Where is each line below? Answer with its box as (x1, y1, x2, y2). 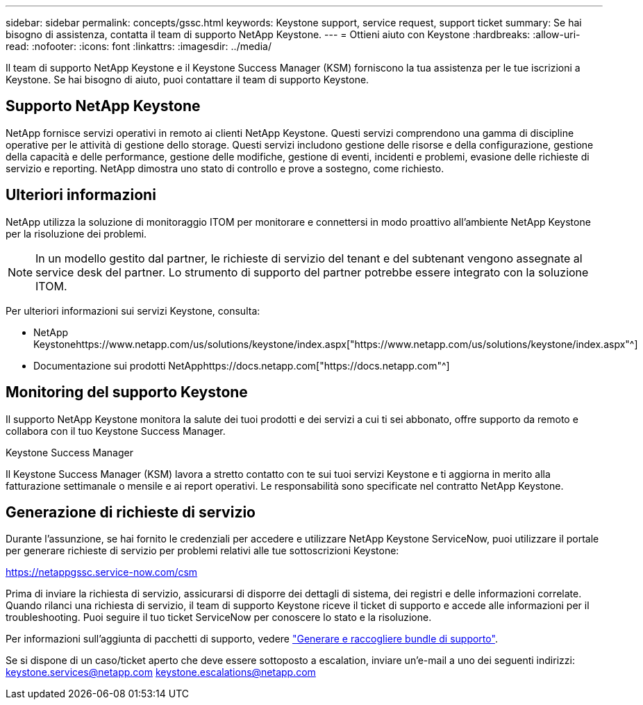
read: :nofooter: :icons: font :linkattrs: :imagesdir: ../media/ (6, 40, 272, 52)
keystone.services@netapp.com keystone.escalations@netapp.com (6, 666, 316, 679)
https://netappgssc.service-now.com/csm (6, 566, 198, 579)
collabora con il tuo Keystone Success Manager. (6, 424, 226, 437)
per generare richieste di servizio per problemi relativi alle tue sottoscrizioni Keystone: (6, 545, 399, 557)
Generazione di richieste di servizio (6, 503, 256, 521)
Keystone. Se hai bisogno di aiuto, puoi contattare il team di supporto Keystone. (6, 74, 369, 85)
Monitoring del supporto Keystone (6, 383, 248, 401)
